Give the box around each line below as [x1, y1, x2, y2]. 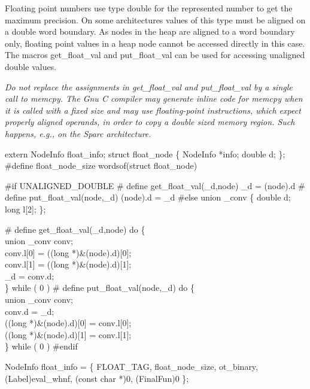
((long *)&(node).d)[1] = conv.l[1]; [5, 328, 132, 341]
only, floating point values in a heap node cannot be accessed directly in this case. [5, 37, 305, 49]
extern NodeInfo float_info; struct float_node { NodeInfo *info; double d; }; [5, 147, 285, 160]
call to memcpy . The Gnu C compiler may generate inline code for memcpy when [5, 92, 303, 105]
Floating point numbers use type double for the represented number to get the [5, 2, 293, 14]
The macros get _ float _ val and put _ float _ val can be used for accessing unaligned [5, 48, 305, 61]
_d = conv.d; [5, 269, 54, 282]
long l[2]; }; [5, 202, 46, 215]
